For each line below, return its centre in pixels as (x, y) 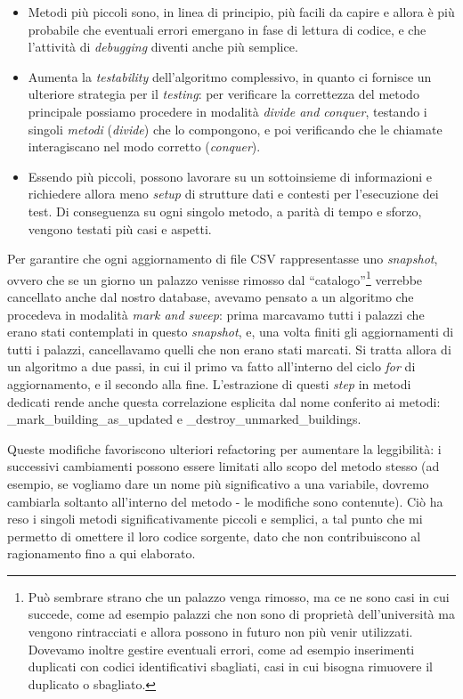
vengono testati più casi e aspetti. (120, 228)
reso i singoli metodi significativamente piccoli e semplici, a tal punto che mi (215, 519)
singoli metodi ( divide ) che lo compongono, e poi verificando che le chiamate (235, 129)
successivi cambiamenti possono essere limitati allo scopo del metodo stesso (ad (223, 466)
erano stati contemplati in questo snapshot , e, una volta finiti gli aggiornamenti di (231, 332)
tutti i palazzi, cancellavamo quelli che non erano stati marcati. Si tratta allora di (229, 349)
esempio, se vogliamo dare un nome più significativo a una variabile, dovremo (218, 483)
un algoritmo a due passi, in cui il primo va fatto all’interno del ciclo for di (211, 366)
